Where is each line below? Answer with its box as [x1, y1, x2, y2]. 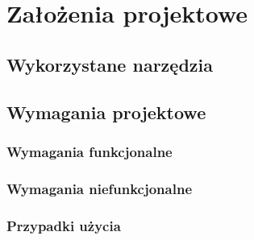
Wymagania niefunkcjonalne [6, 178, 193, 198]
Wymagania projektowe [6, 99, 206, 124]
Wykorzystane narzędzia [6, 52, 213, 77]
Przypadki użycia [6, 215, 121, 235]
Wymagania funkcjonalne [6, 141, 173, 161]
